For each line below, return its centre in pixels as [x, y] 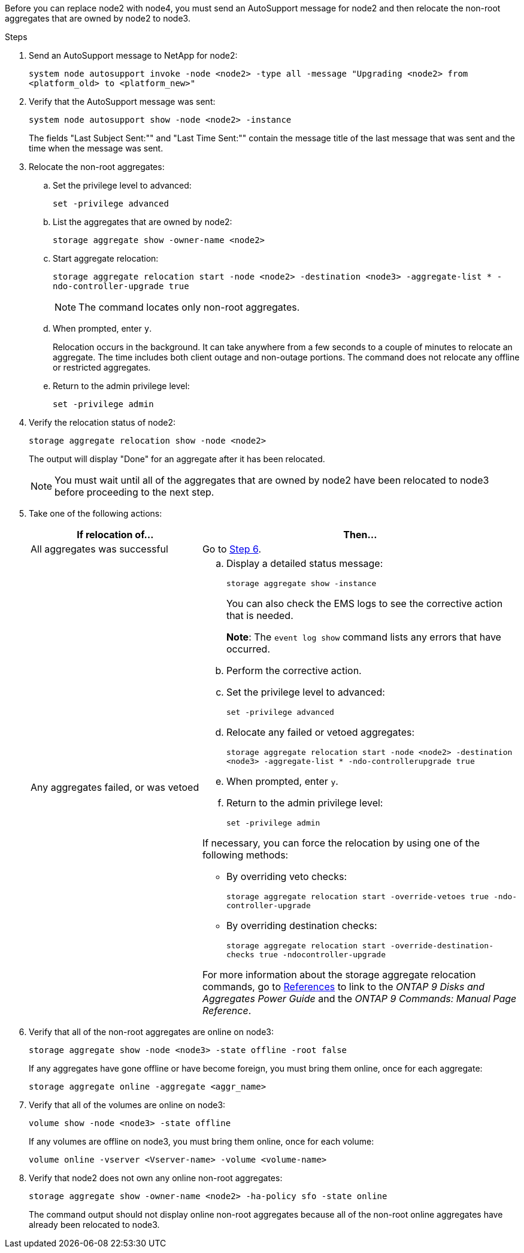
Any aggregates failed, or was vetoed [115, 787]
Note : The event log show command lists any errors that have [364, 637]
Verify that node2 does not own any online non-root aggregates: [156, 1178]
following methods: [245, 855]
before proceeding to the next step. [134, 492]
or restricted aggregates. [102, 367]
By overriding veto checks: [286, 876]
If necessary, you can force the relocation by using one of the [341, 843]
